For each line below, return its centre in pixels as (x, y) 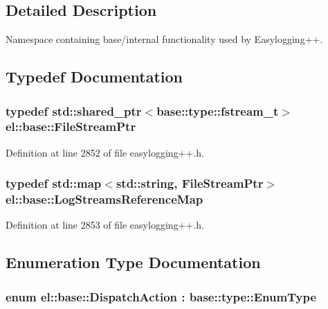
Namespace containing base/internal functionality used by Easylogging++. (164, 39)
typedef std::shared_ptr (74, 111)
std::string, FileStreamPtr (190, 183)
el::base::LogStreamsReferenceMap (104, 199)
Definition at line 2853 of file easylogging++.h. (105, 225)
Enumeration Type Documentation (133, 262)
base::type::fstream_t (218, 111)
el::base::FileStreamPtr (71, 126)
